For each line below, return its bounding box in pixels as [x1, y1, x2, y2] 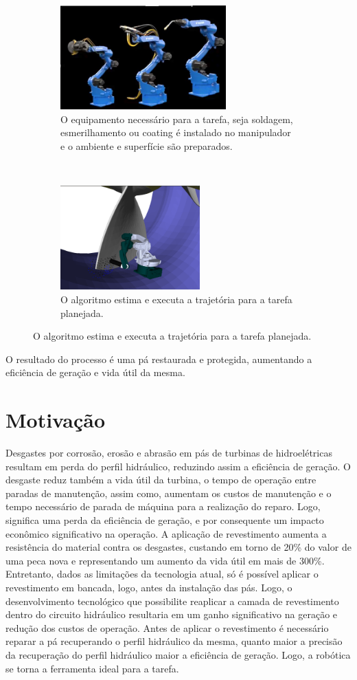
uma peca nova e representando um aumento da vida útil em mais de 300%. [5, 553, 325, 567]
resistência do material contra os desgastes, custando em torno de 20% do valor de [5, 540, 352, 554]
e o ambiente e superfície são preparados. [60, 138, 233, 153]
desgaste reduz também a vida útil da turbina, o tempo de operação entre [5, 472, 316, 487]
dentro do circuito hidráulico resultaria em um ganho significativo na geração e [5, 607, 338, 622]
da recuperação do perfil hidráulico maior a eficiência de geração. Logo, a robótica [5, 647, 351, 661]
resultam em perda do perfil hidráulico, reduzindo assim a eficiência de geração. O [5, 459, 351, 473]
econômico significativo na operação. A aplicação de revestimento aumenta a [5, 526, 327, 540]
